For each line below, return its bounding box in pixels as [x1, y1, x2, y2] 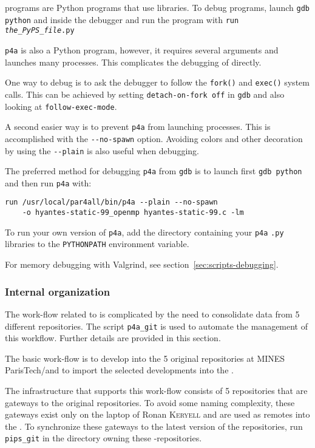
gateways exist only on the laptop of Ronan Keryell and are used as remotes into [5, 408, 310, 421]
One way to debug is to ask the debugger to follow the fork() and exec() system [5, 76, 310, 89]
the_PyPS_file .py [5, 26, 75, 35]
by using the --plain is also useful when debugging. [5, 144, 199, 157]
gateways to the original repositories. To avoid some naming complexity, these [5, 396, 295, 409]
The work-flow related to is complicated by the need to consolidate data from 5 [5, 307, 300, 320]
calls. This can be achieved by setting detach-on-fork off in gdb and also [5, 87, 285, 100]
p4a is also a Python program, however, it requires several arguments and [5, 43, 279, 56]
